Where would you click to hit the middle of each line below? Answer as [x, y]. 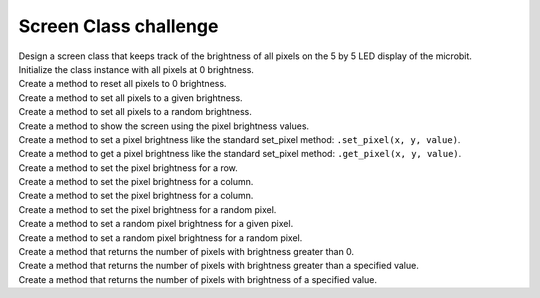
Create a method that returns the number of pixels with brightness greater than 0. [186, 252]
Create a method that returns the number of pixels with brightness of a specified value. [197, 279]
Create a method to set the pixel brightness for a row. [128, 167]
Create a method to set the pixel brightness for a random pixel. [147, 209]
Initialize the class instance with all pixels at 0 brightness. [136, 69]
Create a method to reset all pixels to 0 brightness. [122, 84]
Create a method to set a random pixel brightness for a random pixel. [160, 237]
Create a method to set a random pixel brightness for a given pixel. [156, 224]
